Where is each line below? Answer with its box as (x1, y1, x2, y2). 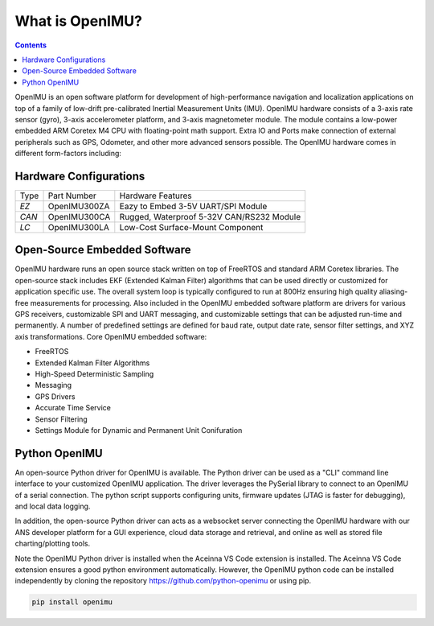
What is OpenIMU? (14, 12, 142, 30)
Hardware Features (119, 190, 192, 201)
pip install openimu (31, 598, 113, 607)
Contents (14, 40, 47, 50)
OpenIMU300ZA (47, 200, 110, 212)
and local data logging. (14, 501, 91, 511)
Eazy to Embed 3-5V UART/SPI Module (119, 200, 268, 212)
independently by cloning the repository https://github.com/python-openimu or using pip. (14, 576, 312, 586)
